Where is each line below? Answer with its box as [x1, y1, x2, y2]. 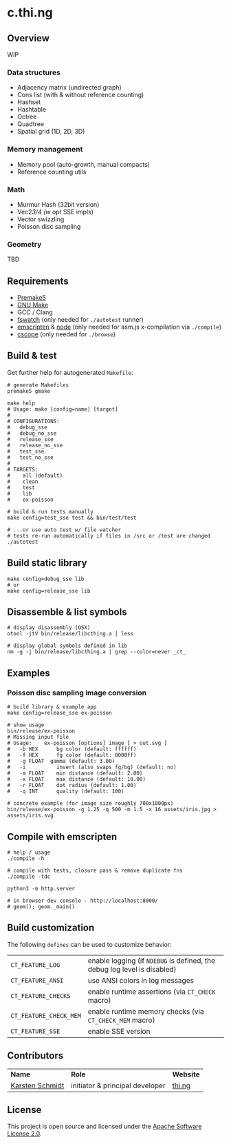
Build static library [7, 557, 87, 569]
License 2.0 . [7, 1130, 42, 1138]
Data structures [7, 68, 60, 77]
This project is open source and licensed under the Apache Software [7, 1122, 202, 1131]
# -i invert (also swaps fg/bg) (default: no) [7, 764, 177, 771]
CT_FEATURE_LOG [10, 961, 60, 969]
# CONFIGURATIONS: [7, 418, 60, 425]
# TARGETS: [7, 466, 38, 473]
